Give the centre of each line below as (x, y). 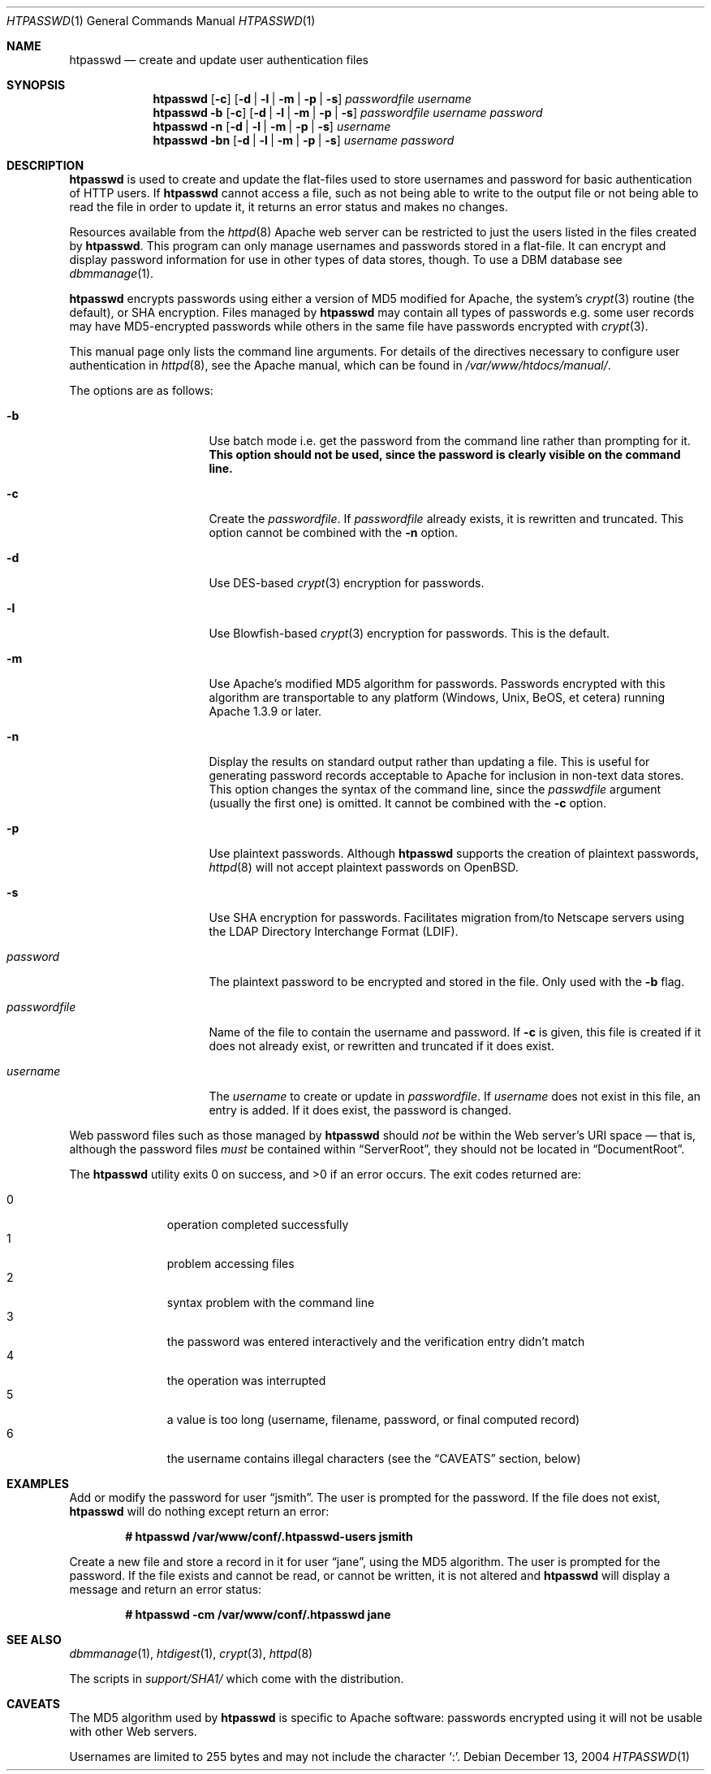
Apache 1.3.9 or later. (265, 711)
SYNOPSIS (36, 85)
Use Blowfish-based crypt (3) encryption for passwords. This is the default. (409, 633)
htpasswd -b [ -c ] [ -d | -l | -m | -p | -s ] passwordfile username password (348, 112)
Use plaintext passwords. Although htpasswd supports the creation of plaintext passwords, (454, 853)
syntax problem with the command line (271, 1302)
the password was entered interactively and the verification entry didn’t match (376, 1341)
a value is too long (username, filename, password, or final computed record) (373, 1419)
